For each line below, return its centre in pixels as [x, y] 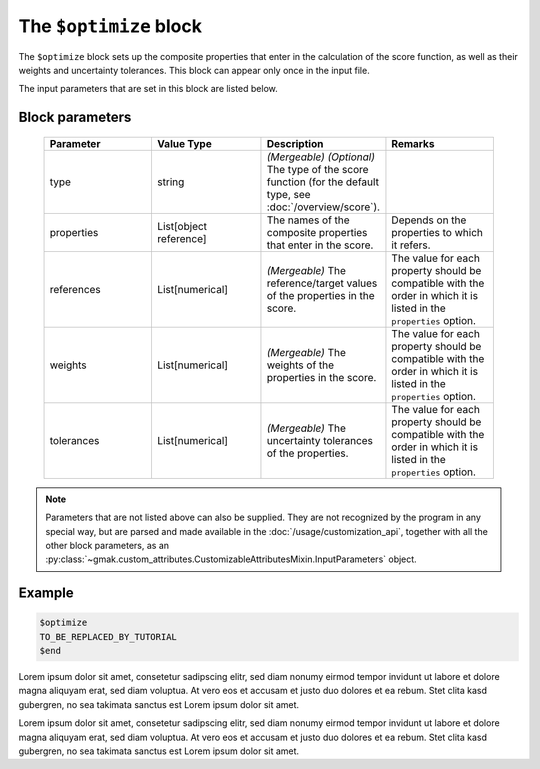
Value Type [184, 143]
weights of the [300, 365]
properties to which [437, 232]
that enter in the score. [320, 245]
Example [46, 593]
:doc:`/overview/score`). [323, 207]
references [75, 289]
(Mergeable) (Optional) [320, 157]
